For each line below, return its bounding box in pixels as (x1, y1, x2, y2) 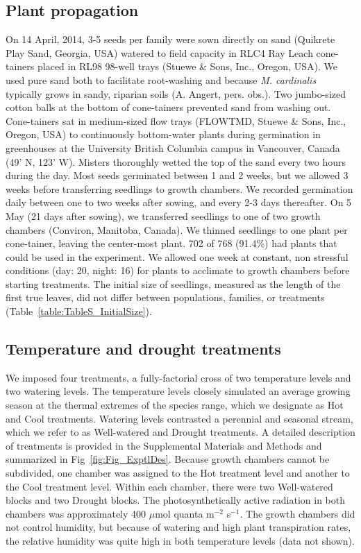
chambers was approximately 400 (6, 506, 146, 520)
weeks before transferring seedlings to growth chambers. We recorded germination (6, 181, 353, 196)
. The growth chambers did (240, 506, 355, 520)
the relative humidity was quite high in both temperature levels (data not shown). (6, 534, 355, 547)
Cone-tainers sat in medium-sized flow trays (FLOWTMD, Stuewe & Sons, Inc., (6, 113, 346, 128)
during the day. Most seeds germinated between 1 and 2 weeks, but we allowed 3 (6, 168, 349, 182)
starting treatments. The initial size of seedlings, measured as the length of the (6, 276, 341, 291)
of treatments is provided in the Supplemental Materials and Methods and (6, 438, 322, 452)
